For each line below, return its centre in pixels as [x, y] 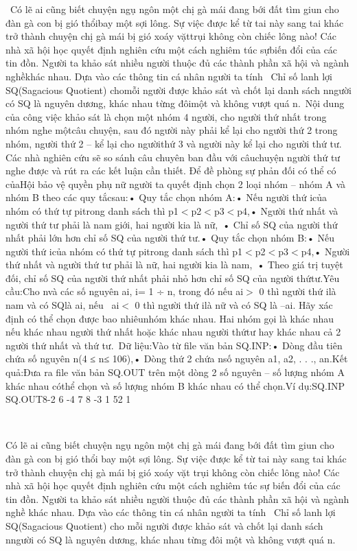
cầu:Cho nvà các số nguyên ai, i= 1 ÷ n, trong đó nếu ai [125, 291]
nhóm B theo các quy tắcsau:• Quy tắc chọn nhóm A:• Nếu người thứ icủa [166, 197]
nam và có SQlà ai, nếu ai [62, 305]
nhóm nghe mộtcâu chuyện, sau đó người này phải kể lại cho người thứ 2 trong [172, 130]
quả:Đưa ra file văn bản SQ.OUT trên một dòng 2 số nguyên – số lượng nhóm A [175, 372]
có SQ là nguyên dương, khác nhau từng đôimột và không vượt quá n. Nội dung [175, 103]
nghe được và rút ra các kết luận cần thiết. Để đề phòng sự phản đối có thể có [171, 171]
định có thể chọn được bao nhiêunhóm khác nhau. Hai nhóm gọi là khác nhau [170, 318]
